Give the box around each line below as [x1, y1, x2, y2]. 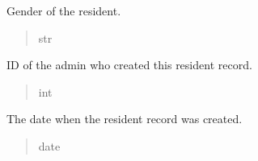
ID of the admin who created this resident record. [6, 56, 252, 73]
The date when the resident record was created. [6, 110, 243, 127]
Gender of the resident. [6, 2, 121, 19]
